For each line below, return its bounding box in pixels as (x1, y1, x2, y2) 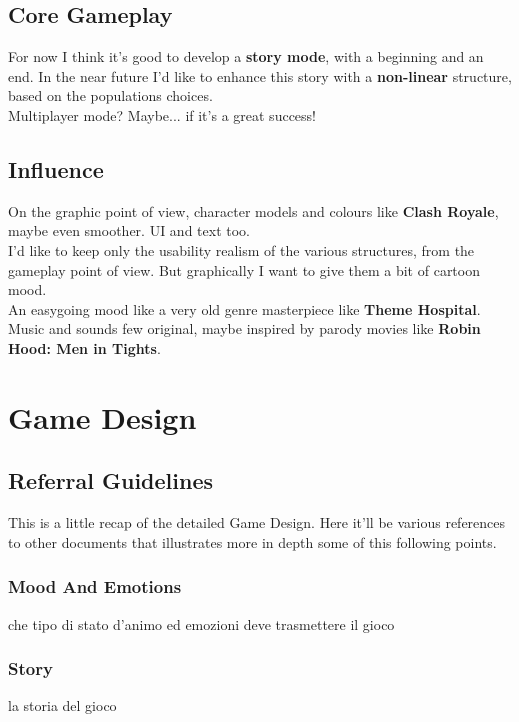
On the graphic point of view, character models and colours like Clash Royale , (8, 200, 499, 221)
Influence (8, 153, 104, 184)
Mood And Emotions (8, 574, 182, 599)
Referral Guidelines (8, 465, 214, 496)
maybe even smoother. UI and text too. (8, 220, 250, 241)
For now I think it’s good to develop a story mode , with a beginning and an (8, 46, 484, 67)
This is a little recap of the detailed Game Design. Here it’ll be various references (8, 512, 506, 533)
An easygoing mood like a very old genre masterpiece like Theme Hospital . (8, 298, 481, 319)
